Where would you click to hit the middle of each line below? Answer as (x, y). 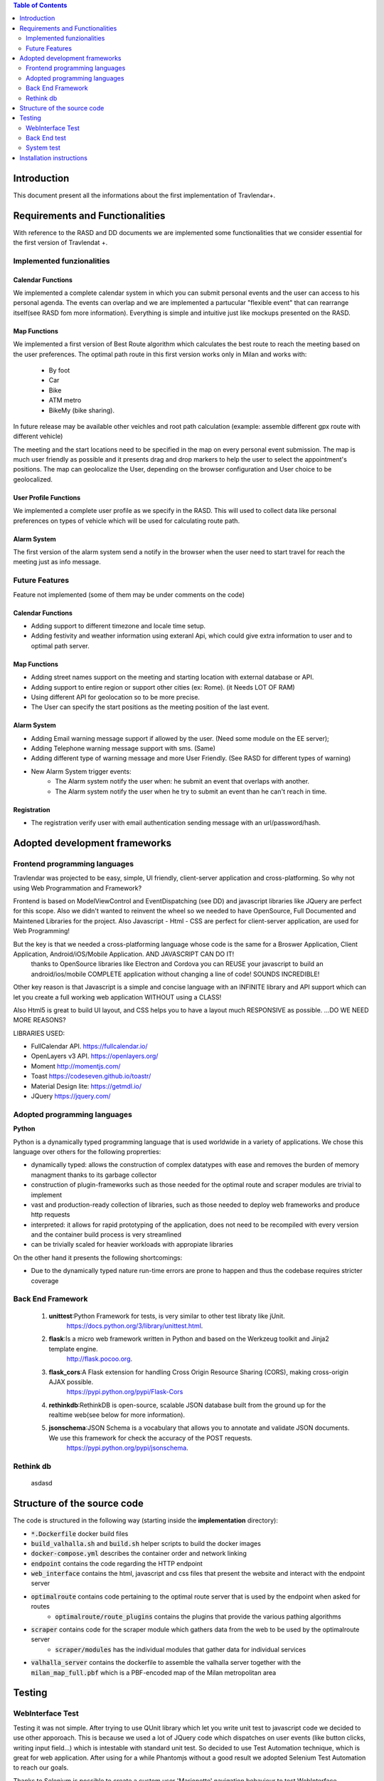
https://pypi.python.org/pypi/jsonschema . (127, 1448)
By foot (59, 370)
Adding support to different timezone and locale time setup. (118, 625)
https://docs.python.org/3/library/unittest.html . (135, 1326)
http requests (50, 1215)
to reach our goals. (41, 1767)
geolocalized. (33, 479)
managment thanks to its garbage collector (94, 1175)
